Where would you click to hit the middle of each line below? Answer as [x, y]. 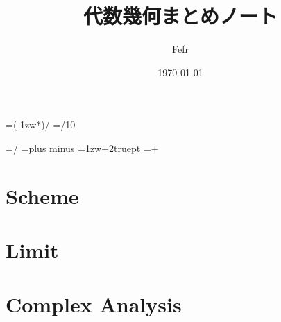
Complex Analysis [94, 304]
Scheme [42, 195]
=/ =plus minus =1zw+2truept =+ [82, 147]
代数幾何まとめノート [180, 16]
